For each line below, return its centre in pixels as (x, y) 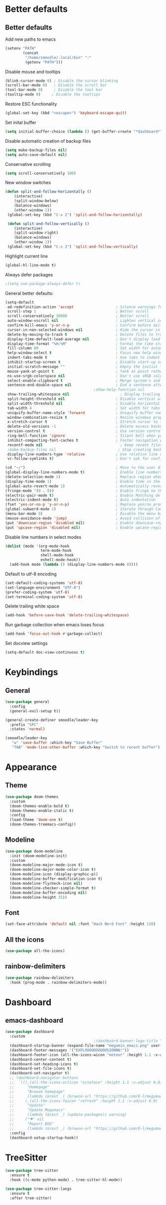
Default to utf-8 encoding (31, 574)
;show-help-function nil (119, 390)
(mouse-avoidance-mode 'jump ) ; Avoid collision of (83, 518)
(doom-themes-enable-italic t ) (42, 810)
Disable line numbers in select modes (43, 537)
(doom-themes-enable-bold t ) (40, 806)
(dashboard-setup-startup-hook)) (44, 1138)
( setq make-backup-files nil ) (36, 150)
